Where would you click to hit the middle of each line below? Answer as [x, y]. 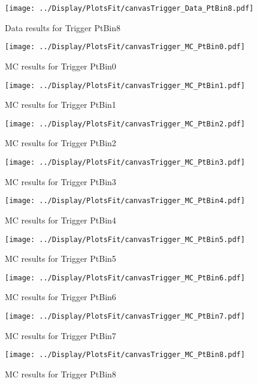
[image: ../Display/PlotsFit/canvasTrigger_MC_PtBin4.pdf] [125, 201]
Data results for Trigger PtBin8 [63, 27]
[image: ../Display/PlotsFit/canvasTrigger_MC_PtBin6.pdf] [125, 278]
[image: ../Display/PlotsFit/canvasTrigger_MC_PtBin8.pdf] [125, 355]
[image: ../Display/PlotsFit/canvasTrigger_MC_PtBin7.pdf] [125, 316]
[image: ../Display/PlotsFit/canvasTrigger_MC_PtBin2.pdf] [125, 124]
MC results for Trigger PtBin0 [61, 66]
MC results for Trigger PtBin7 [61, 335]
